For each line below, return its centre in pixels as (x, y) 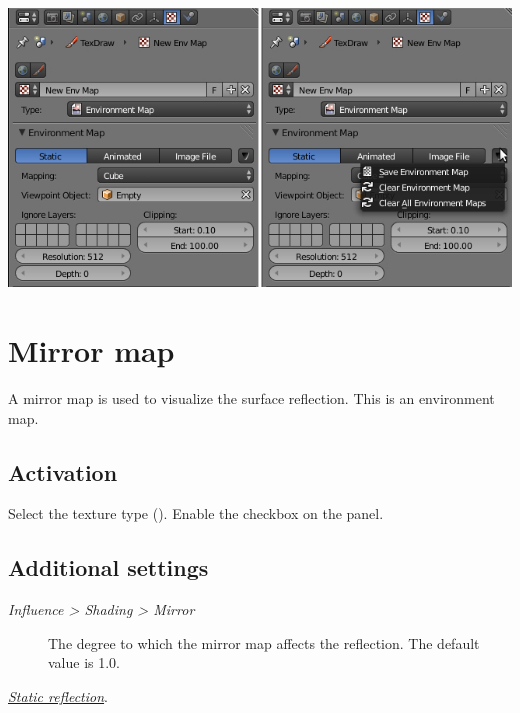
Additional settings (108, 567)
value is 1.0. (84, 662)
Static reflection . (58, 695)
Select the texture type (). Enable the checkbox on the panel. (196, 513)
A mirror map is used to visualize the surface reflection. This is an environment (251, 397)
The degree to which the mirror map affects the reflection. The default (264, 642)
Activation (63, 471)
